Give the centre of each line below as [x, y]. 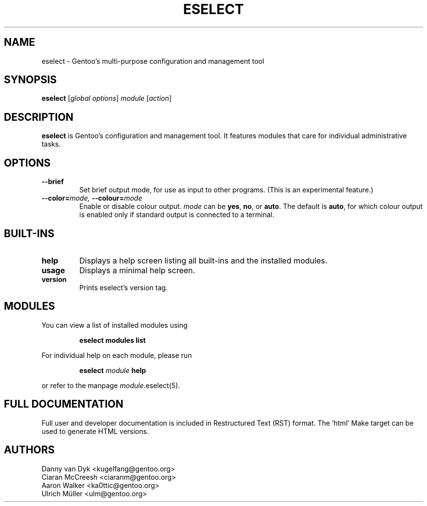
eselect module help [113, 370]
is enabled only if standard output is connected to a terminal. [177, 215]
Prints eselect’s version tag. [123, 287]
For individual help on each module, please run [117, 355]
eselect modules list [112, 340]
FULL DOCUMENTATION [64, 404]
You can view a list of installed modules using [115, 325]
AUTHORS [29, 450]
